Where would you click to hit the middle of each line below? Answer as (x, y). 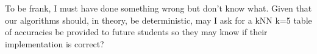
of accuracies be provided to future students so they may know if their (136, 32)
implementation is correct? (55, 43)
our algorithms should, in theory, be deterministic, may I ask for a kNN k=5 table (158, 20)
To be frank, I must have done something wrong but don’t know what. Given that (158, 8)
